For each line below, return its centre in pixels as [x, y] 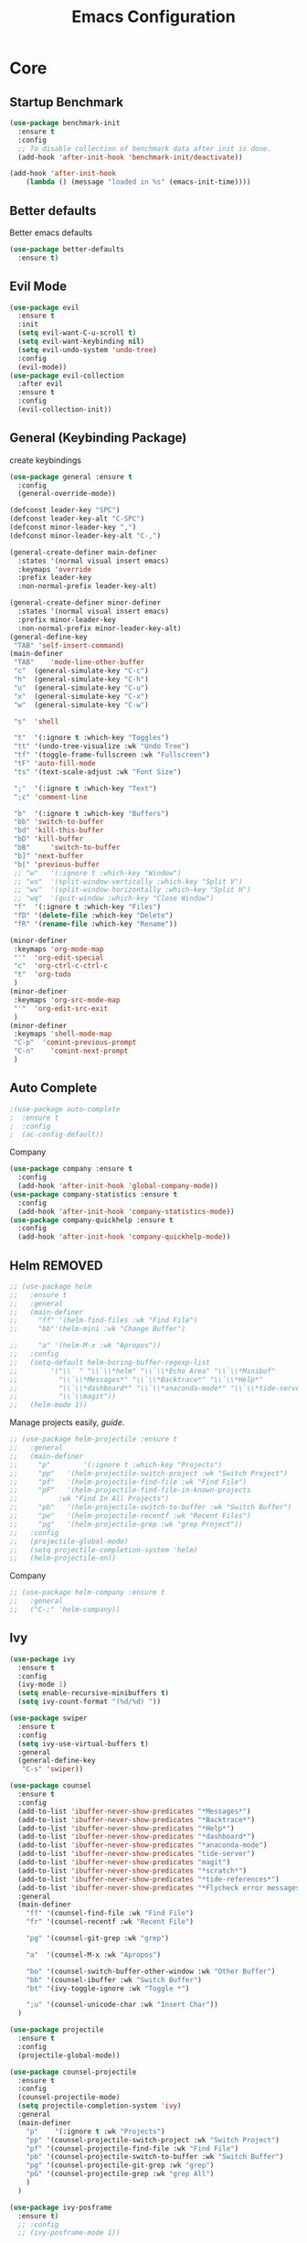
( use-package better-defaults [67, 249]
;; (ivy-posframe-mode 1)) [69, 2233]
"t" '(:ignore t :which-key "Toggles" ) [91, 738]
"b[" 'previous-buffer [57, 864]
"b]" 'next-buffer [48, 856]
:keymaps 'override [55, 569]
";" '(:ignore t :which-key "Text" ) [85, 789]
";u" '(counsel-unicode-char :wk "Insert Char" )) [122, 2005]
